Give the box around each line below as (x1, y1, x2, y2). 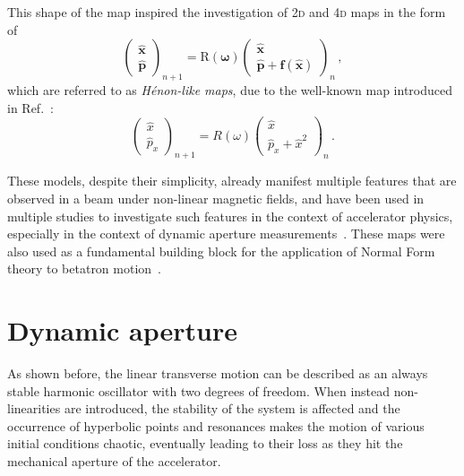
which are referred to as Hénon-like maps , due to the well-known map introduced (7, 80, 453, 99)
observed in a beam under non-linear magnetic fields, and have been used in (7, 189, 425, 207)
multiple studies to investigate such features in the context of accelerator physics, (7, 206, 453, 225)
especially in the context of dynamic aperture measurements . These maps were (7, 224, 445, 243)
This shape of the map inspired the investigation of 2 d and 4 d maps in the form (7, 3, 446, 21)
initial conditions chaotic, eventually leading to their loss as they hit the (7, 434, 403, 453)
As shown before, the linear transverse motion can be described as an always (7, 364, 428, 383)
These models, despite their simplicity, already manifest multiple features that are (7, 171, 457, 190)
